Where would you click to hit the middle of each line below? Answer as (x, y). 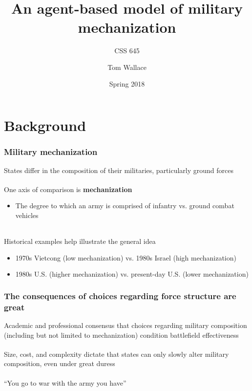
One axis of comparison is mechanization (68, 189)
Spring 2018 (127, 83)
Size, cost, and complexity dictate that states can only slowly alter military (116, 354)
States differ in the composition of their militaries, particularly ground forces (119, 170)
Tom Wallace (127, 67)
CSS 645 (127, 51)
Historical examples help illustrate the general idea (80, 241)
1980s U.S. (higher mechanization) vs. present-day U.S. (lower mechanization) (132, 274)
